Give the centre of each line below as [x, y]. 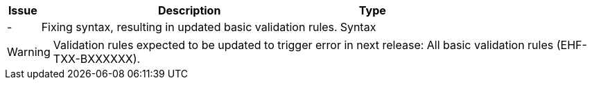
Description [189, 10]
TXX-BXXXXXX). [97, 59]
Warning [29, 52]
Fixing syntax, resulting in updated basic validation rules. [189, 27]
